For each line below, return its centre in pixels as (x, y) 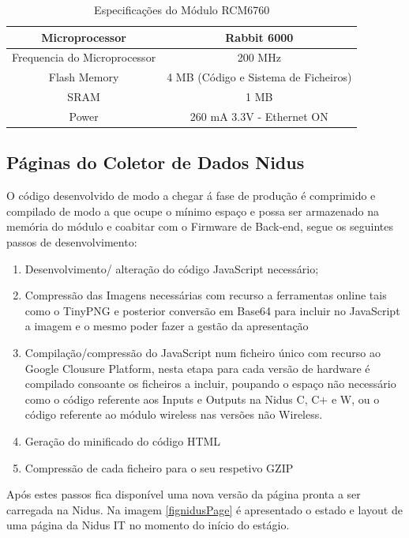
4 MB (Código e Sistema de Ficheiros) (259, 77)
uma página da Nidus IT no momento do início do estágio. (148, 525)
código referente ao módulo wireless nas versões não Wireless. (174, 414)
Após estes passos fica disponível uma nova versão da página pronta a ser (184, 494)
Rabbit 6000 (259, 37)
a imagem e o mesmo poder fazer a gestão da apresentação (167, 326)
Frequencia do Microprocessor (84, 57)
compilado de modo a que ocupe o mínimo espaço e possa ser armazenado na (193, 211)
